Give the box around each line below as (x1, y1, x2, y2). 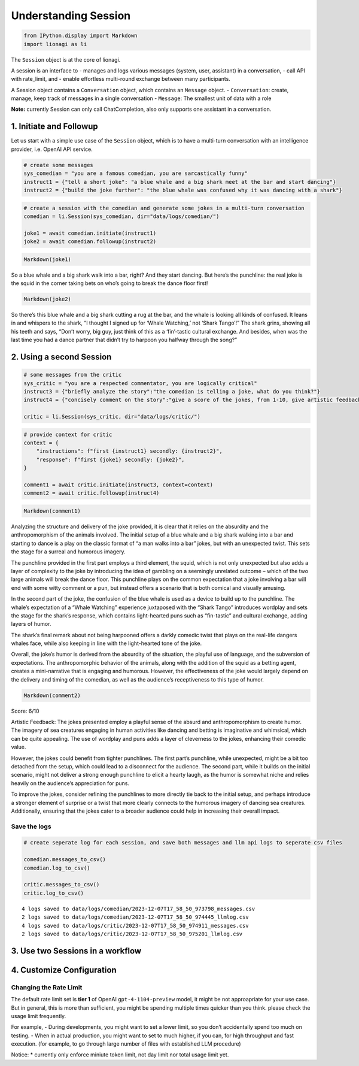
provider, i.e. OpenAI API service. (11, 146, 93, 153)
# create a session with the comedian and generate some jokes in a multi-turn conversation (23, 204, 305, 211)
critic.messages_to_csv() (23, 881, 100, 888)
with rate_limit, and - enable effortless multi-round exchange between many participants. (11, 75, 230, 83)
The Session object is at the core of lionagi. (11, 56, 121, 63)
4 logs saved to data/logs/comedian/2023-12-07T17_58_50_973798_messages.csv (22, 905, 255, 912)
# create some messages (23, 162, 94, 168)
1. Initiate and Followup (11, 122, 98, 132)
